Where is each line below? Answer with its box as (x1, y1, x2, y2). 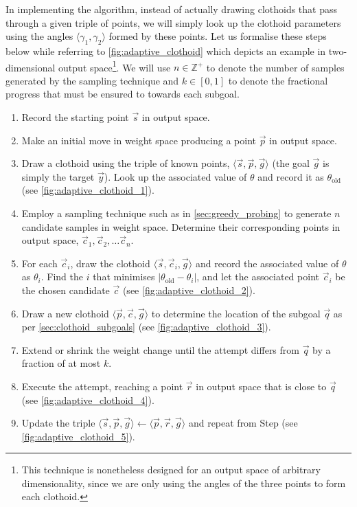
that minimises (93, 269, 155, 284)
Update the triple (21, 416, 95, 430)
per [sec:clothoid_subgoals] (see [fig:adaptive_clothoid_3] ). (21, 319, 271, 334)
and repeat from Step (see (188, 416, 298, 430)
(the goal (272, 156, 310, 170)
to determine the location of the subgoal (151, 306, 321, 320)
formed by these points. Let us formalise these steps (108, 29, 327, 43)
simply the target (21, 169, 95, 183)
